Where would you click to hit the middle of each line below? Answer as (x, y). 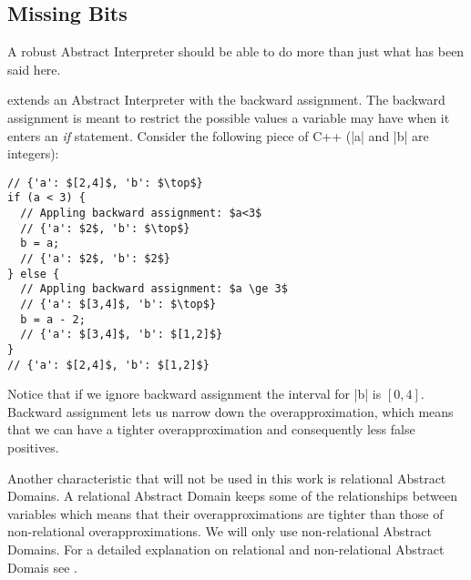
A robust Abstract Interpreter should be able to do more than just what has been (236, 51)
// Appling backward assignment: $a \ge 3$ (154, 289)
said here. (34, 69)
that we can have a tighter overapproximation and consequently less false (211, 429)
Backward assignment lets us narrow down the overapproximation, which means (230, 411)
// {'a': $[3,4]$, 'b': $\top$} (118, 305)
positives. (33, 448)
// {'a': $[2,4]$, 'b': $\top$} (105, 183)
